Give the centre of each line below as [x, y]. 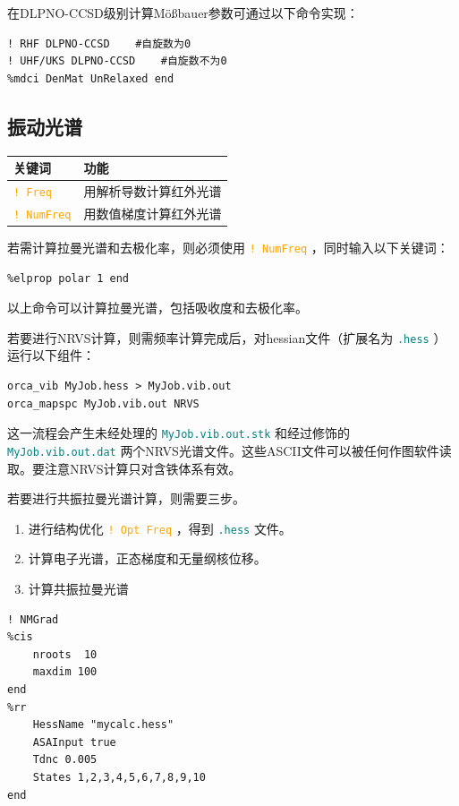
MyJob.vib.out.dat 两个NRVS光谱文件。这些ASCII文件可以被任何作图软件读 [229, 450]
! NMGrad [33, 619]
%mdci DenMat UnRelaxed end [91, 78]
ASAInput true [74, 742]
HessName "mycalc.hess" [103, 725]
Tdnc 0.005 [65, 760]
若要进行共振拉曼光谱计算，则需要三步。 [126, 498]
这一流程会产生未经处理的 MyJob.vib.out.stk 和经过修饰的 [179, 433]
